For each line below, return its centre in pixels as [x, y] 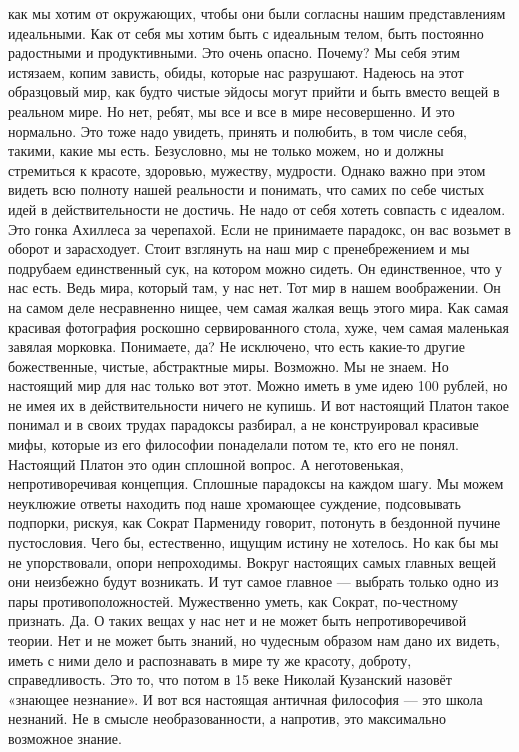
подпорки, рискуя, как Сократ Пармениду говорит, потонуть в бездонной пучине [254, 522]
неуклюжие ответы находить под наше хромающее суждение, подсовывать [234, 502]
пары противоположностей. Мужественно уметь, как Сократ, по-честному [233, 600]
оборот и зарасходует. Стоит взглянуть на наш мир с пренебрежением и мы [239, 248]
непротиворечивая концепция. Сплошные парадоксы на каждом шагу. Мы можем [256, 483]
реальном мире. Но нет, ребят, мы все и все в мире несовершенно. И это [231, 110]
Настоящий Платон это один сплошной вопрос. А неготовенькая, [206, 463]
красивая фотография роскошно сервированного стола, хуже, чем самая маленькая [259, 326]
